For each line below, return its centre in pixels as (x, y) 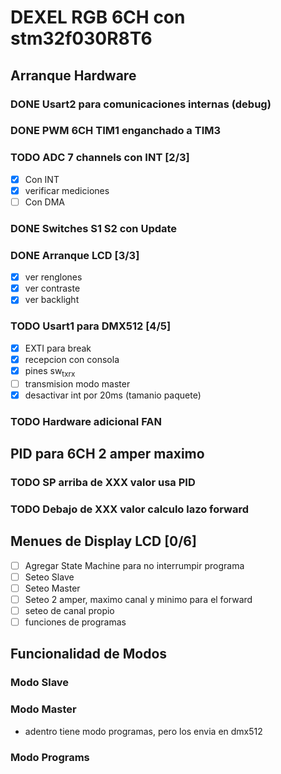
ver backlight (52, 300)
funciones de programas (75, 622)
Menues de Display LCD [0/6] (103, 541)
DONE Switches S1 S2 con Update (94, 228)
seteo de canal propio (69, 610)
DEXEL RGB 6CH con (98, 17)
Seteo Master (52, 588)
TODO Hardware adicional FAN (86, 421)
